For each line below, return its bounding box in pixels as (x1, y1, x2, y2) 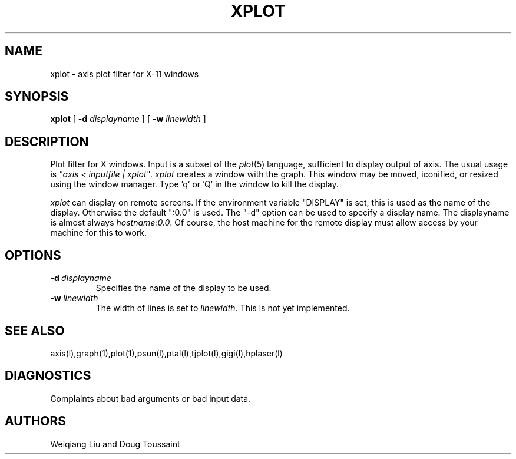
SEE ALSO (5, 323, 65, 338)
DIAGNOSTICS (5, 368, 91, 384)
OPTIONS (5, 247, 61, 263)
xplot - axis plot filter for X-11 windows (50, 68, 199, 79)
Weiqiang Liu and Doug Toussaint (50, 438, 180, 449)
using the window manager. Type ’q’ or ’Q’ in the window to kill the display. (50, 179, 339, 190)
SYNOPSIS (5, 89, 69, 104)
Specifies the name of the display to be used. (95, 283, 272, 293)
